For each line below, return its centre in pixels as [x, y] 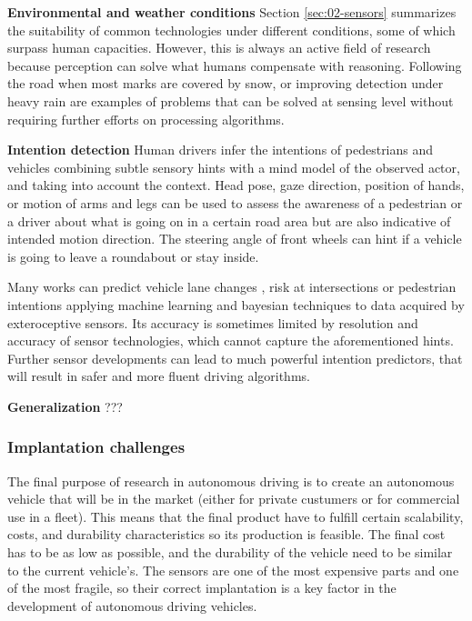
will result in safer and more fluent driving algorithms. [159, 376]
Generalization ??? [65, 406]
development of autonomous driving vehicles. [132, 605]
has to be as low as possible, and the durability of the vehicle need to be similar [230, 552]
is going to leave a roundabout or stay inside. [133, 256]
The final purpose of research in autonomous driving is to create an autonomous [231, 481]
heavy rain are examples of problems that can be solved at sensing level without [231, 100]
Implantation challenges [96, 447]
